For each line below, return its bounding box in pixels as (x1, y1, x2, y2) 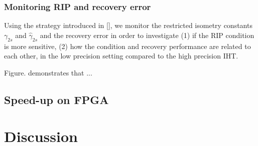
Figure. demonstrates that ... (4, 67, 92, 77)
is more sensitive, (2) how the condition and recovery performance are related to (4, 40, 251, 51)
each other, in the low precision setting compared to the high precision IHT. (4, 50, 238, 61)
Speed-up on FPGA (4, 91, 109, 107)
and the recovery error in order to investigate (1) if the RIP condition (40, 29, 254, 40)
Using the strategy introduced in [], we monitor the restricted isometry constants (4, 20, 252, 30)
